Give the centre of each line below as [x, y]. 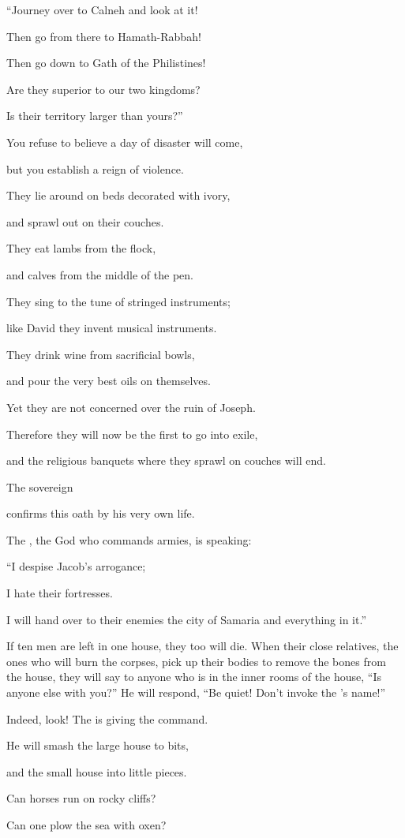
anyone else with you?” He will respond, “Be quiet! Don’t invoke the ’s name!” [196, 692]
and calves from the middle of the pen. [100, 274]
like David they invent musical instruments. [112, 328]
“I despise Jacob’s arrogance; [76, 566]
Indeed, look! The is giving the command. [107, 718]
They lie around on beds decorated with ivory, [118, 195]
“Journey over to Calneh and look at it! [102, 9]
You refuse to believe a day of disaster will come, [125, 142]
